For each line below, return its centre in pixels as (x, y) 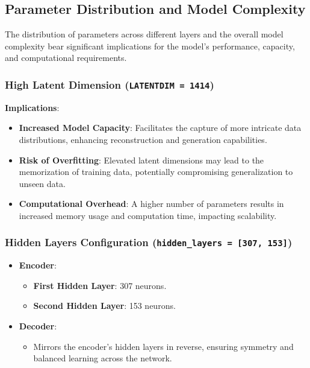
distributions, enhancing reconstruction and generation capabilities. (143, 139)
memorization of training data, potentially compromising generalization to (156, 172)
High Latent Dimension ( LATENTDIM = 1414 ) (110, 84)
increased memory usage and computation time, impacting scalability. (148, 215)
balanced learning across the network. (103, 358)
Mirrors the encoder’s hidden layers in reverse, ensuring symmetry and (163, 346)
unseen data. (42, 183)
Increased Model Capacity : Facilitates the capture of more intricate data (160, 128)
